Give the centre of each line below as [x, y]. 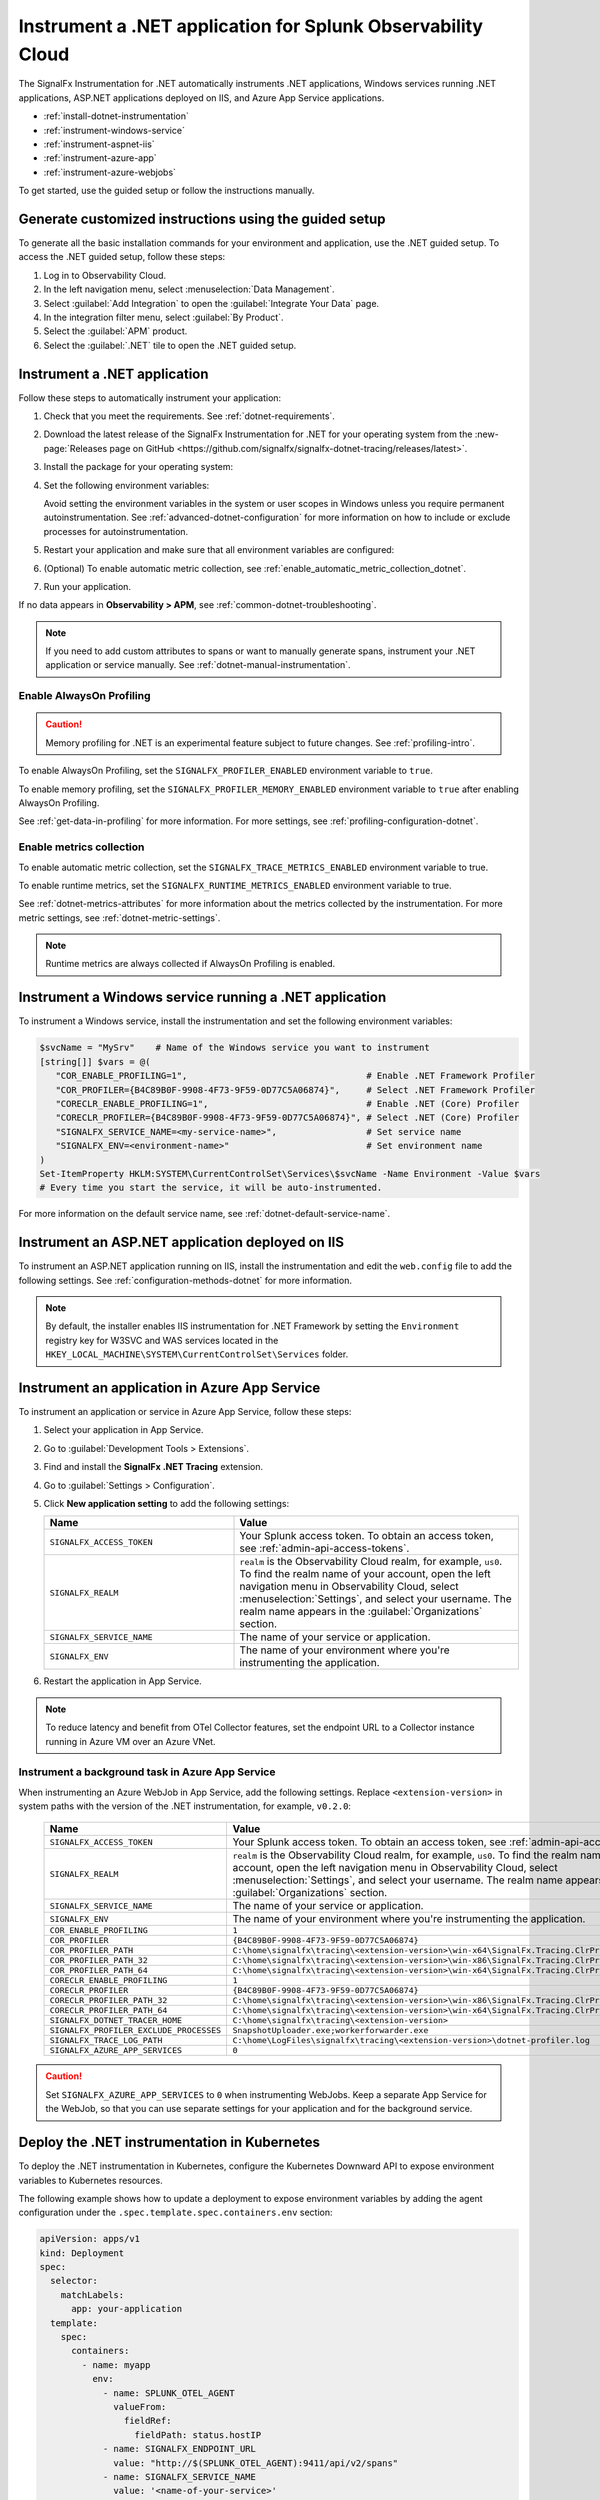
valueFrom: [140, 2406]
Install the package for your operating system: [138, 467]
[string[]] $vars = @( [95, 1061]
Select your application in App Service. [123, 1430]
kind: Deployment [82, 2253]
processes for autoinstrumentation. [116, 531]
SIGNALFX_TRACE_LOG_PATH [106, 2040]
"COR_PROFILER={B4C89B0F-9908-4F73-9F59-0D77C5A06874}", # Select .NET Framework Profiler [295, 1089]
